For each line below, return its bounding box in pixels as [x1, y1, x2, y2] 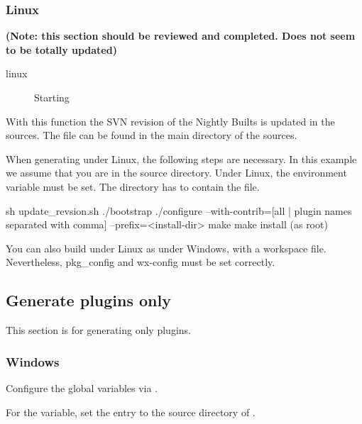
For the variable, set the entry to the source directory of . [6, 404, 256, 419]
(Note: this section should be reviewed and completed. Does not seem [6, 28, 356, 43]
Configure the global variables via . [6, 380, 158, 395]
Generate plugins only [6, 289, 171, 311]
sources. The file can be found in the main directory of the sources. [6, 128, 297, 143]
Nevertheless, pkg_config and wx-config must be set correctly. [6, 255, 275, 269]
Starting [34, 90, 70, 104]
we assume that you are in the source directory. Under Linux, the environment [6, 165, 347, 180]
